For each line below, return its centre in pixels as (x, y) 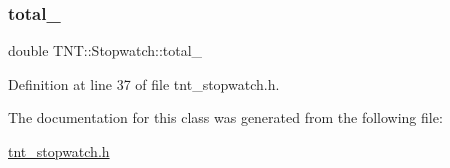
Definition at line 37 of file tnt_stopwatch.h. (144, 83)
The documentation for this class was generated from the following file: (225, 117)
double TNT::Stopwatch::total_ (105, 50)
